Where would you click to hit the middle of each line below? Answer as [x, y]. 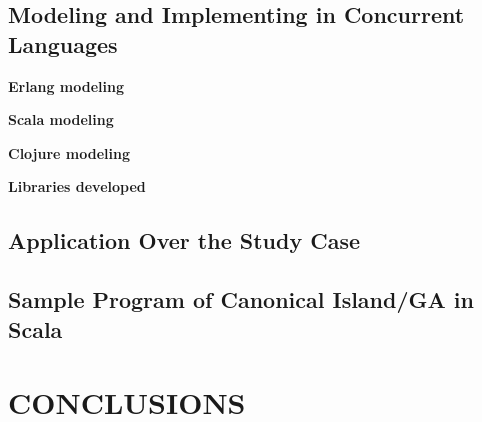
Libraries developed [77, 186]
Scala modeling [61, 119]
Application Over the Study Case [184, 240]
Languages [63, 43]
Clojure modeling [69, 152]
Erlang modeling [66, 85]
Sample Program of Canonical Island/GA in [241, 299]
